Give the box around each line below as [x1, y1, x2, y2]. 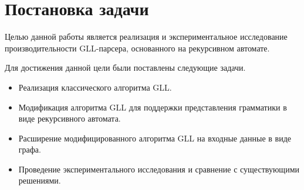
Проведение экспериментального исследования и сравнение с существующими [18, 163, 299, 175]
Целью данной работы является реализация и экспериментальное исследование [5, 30, 288, 43]
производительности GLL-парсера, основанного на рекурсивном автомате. [5, 42, 270, 54]
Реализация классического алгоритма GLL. [18, 81, 172, 93]
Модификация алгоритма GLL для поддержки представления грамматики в [18, 101, 287, 113]
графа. [18, 143, 41, 156]
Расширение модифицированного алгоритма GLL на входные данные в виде [18, 132, 292, 144]
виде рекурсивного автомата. [18, 112, 121, 125]
